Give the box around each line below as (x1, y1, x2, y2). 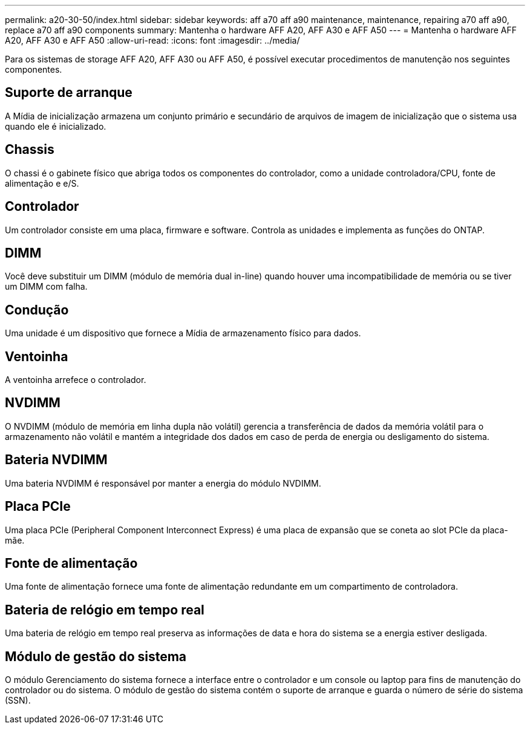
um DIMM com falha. (5, 281, 88, 292)
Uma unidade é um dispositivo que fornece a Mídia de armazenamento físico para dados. (5, 328, 361, 339)
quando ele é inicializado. (5, 121, 106, 131)
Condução (5, 302, 69, 318)
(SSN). (5, 695, 31, 706)
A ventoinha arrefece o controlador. (5, 374, 146, 385)
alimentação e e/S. (5, 178, 79, 188)
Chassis (5, 142, 54, 158)
